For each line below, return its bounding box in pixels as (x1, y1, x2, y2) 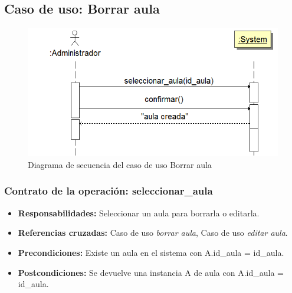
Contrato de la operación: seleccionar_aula (4, 183, 213, 198)
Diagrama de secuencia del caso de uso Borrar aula (28, 158, 212, 170)
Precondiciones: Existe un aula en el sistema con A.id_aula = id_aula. (18, 246, 284, 258)
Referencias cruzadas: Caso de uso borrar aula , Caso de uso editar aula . (18, 226, 288, 239)
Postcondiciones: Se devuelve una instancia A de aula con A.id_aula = (18, 266, 284, 278)
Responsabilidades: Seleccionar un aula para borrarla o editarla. (18, 206, 260, 219)
